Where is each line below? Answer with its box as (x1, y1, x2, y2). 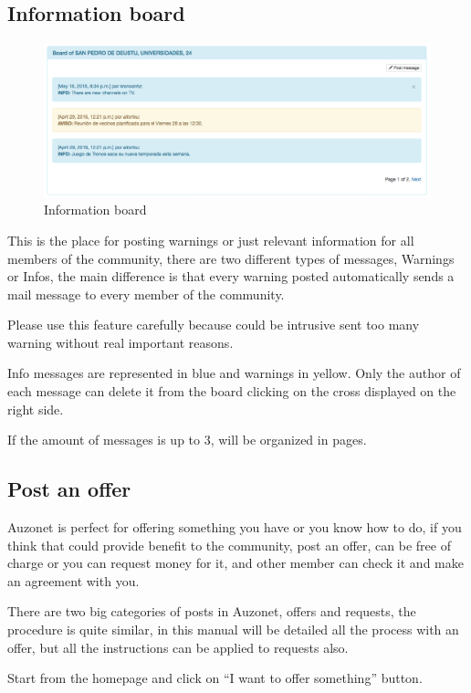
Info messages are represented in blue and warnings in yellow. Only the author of (7, 363, 461, 383)
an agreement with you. (7, 571, 140, 590)
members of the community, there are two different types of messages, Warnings (7, 248, 455, 268)
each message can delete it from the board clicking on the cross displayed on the (7, 382, 456, 401)
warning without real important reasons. (7, 332, 234, 352)
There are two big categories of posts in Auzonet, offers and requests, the (7, 602, 416, 621)
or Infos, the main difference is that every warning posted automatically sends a (7, 267, 455, 286)
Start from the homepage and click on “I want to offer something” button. (7, 668, 423, 688)
